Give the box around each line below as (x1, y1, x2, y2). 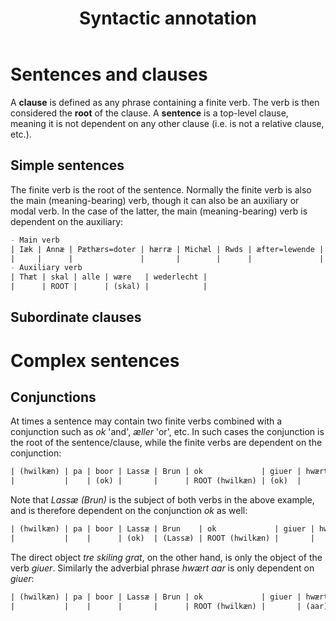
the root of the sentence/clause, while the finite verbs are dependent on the (10, 437, 323, 449)
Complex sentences (10, 349, 180, 372)
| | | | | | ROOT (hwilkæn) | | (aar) (10, 601, 329, 611)
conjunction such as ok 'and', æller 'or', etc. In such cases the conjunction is (10, 426, 325, 438)
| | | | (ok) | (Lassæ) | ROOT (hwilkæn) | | (10, 533, 315, 544)
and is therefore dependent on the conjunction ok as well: (10, 505, 248, 517)
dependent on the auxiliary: (10, 215, 124, 227)
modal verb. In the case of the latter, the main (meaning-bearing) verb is (10, 205, 308, 217)
